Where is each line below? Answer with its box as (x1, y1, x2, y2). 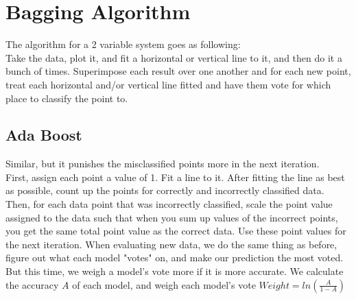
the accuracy (5, 277, 59, 291)
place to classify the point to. (5, 91, 128, 105)
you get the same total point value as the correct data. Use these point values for (5, 224, 346, 238)
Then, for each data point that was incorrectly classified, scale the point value (5, 197, 333, 211)
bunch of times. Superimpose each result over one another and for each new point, (5, 64, 351, 78)
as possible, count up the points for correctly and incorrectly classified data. (5, 183, 324, 198)
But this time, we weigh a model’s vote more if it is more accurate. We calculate (5, 264, 344, 278)
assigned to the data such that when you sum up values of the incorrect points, (5, 210, 338, 224)
